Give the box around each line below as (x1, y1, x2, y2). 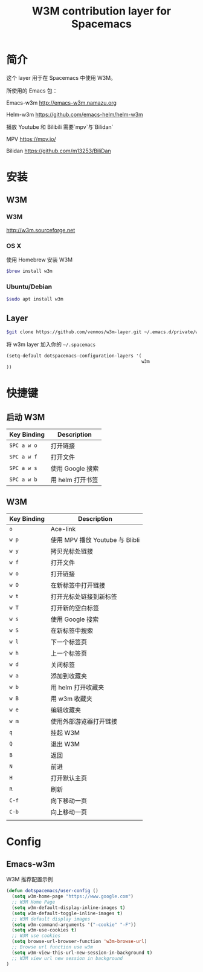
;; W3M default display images (11, 916, 91, 922)
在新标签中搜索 (50, 627, 94, 635)
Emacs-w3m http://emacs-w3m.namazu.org (6, 99, 117, 106)
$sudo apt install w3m (6, 296, 63, 302)
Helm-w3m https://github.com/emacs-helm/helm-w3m (6, 111, 144, 118)
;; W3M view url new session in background (11, 955, 123, 961)
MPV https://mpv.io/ (6, 135, 56, 143)
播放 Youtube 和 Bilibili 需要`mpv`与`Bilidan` (6, 123, 114, 131)
